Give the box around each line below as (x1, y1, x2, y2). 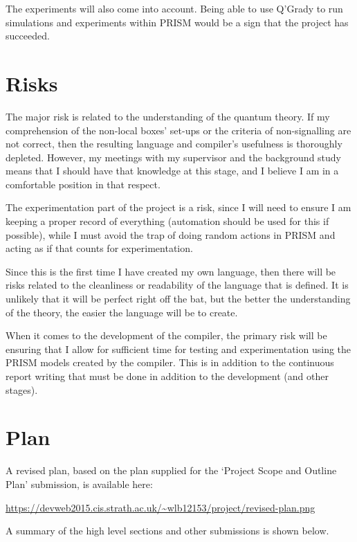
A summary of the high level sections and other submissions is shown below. (6, 523, 329, 538)
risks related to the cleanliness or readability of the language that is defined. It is (6, 278, 349, 292)
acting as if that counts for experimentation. (6, 241, 193, 255)
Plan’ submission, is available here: (6, 476, 153, 491)
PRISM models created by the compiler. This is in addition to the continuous (6, 355, 334, 370)
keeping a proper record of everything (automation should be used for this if (6, 214, 329, 228)
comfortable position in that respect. (6, 177, 161, 191)
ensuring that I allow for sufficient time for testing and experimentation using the (6, 341, 351, 356)
